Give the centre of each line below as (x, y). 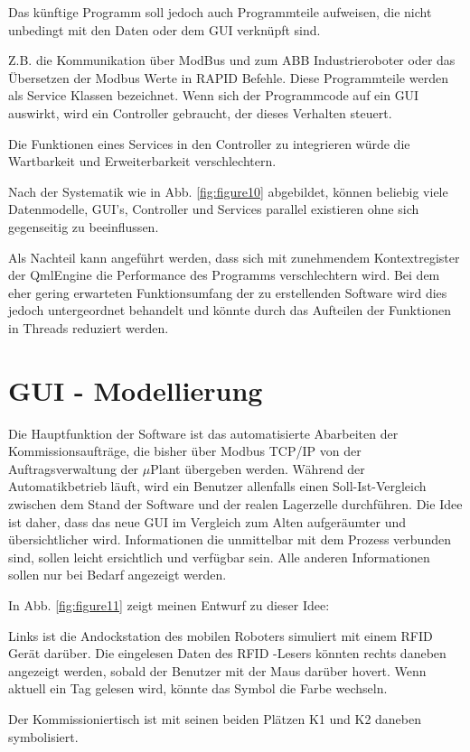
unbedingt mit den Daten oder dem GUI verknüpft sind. (164, 29)
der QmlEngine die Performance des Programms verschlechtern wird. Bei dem (224, 275)
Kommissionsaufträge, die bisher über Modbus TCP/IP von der (185, 451)
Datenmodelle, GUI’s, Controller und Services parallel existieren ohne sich (214, 209)
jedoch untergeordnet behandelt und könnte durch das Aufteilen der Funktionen (230, 310)
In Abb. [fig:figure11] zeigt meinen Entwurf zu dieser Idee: (169, 604)
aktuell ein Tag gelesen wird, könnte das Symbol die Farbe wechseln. (198, 688)
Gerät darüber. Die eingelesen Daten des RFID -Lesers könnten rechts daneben (227, 653)
